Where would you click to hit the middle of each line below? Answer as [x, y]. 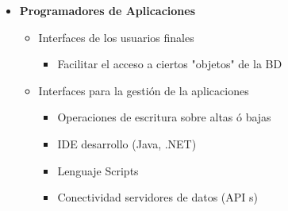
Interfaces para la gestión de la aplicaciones [144, 90]
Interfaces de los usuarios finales [116, 37]
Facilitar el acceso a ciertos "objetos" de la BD [170, 64]
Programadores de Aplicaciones [108, 10]
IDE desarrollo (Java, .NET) [127, 143]
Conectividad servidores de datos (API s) [157, 197]
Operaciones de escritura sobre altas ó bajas [164, 117]
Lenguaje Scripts [98, 170]
